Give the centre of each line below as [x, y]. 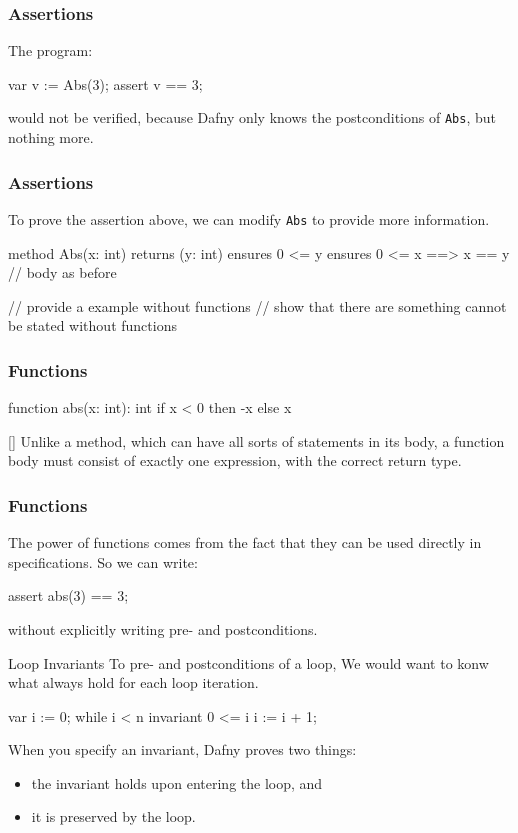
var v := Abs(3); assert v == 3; [105, 83]
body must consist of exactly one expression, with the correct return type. [235, 460]
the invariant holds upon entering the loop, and [177, 782]
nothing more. [51, 137]
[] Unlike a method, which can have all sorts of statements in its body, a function [256, 440]
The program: [50, 50]
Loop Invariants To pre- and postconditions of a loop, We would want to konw [248, 662]
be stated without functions [92, 325]
